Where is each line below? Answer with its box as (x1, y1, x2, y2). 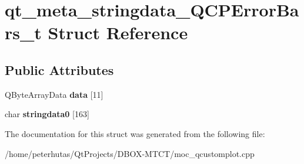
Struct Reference (48, 20, 188, 45)
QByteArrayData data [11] (5, 88, 103, 100)
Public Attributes (5, 60, 114, 78)
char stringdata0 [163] (5, 108, 89, 120)
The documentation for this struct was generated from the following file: (5, 127, 265, 139)
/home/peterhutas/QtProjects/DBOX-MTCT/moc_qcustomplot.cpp (5, 147, 255, 159)
